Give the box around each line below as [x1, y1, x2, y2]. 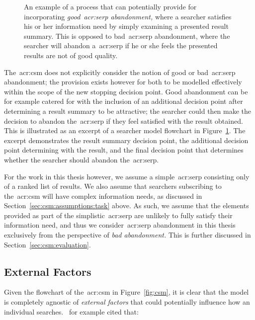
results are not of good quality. [24, 50, 118, 60]
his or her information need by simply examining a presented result [24, 21, 229, 31]
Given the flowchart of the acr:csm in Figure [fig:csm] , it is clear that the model [4, 287, 249, 297]
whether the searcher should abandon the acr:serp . [4, 154, 159, 164]
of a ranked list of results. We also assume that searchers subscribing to [4, 181, 222, 191]
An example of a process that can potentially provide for [24, 1, 197, 11]
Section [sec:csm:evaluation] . [4, 239, 91, 249]
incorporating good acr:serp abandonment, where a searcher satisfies [24, 11, 232, 21]
